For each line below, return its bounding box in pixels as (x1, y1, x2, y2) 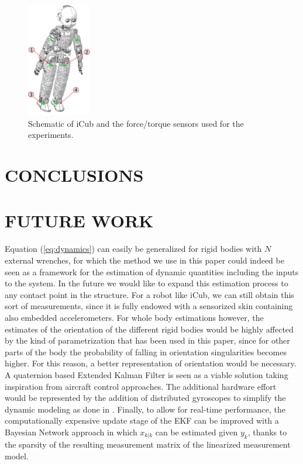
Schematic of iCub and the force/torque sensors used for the (28, 117, 244, 129)
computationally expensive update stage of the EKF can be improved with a (5, 414, 279, 427)
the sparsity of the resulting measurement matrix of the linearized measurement (5, 438, 291, 451)
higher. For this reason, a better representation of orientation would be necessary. (5, 357, 297, 369)
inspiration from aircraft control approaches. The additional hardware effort (5, 380, 277, 392)
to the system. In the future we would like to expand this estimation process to (5, 277, 288, 289)
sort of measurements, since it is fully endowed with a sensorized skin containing (5, 300, 293, 312)
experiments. (28, 129, 74, 141)
